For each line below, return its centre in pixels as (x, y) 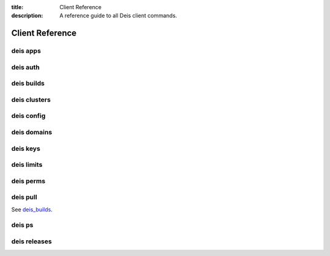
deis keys (26, 148)
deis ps (22, 225)
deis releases (31, 241)
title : (17, 7)
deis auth (25, 67)
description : (27, 16)
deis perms (28, 181)
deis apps (26, 51)
